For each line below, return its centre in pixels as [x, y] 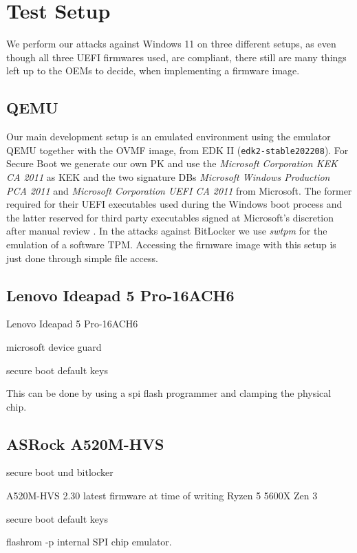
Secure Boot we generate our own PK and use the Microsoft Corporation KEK [172, 163]
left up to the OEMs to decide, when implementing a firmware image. [153, 71]
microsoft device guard [54, 346]
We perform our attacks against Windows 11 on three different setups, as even [171, 44]
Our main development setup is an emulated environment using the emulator [169, 137]
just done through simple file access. [82, 258]
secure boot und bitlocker [60, 472]
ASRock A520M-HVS [85, 443]
